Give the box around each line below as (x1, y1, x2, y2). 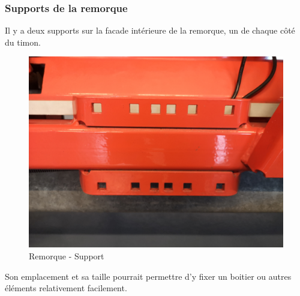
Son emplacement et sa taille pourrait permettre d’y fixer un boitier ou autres (5, 270, 292, 282)
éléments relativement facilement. (5, 282, 127, 294)
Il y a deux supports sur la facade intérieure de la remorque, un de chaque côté (5, 24, 295, 37)
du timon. (5, 35, 41, 48)
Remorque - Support (29, 250, 104, 262)
